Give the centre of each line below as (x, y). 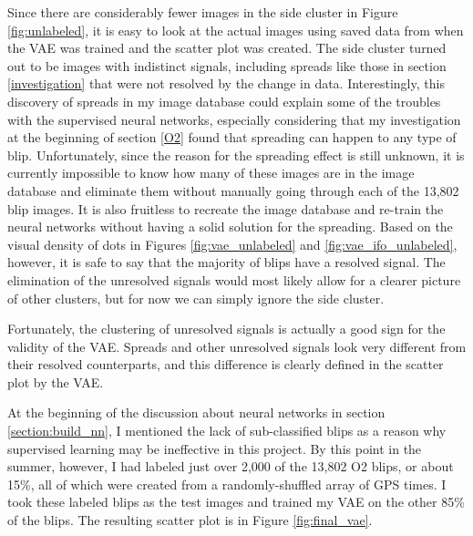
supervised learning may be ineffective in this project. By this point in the (215, 448)
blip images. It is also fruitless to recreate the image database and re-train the (226, 208)
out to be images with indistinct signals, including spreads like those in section (227, 65)
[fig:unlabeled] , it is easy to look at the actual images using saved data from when (236, 30)
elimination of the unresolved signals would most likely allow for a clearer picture (234, 279)
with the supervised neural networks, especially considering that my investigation (234, 119)
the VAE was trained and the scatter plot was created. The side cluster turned (227, 48)
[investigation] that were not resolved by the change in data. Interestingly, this (226, 83)
